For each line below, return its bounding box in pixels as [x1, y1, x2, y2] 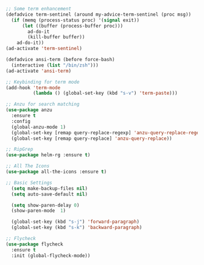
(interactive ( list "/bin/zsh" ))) [11, 62, 99, 68]
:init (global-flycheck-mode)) [11, 252, 91, 259]
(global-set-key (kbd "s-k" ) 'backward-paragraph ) [11, 225, 142, 231]
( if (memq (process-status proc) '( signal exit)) [11, 17, 139, 23]
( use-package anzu [5, 107, 52, 113]
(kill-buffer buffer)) [27, 34, 85, 40]
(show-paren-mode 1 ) [11, 208, 66, 214]
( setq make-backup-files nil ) [11, 185, 88, 192]
